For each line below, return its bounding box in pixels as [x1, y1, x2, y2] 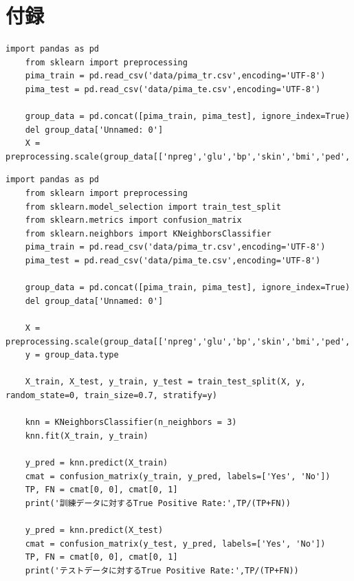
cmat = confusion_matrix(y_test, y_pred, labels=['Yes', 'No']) [25, 538, 326, 549]
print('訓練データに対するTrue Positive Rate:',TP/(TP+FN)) [25, 498, 291, 508]
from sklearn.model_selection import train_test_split [25, 201, 281, 212]
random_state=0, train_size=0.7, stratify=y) [5, 390, 217, 400]
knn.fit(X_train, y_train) [25, 430, 148, 441]
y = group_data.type [25, 350, 119, 360]
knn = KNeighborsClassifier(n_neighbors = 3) [25, 417, 237, 428]
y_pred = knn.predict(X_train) [25, 457, 168, 468]
